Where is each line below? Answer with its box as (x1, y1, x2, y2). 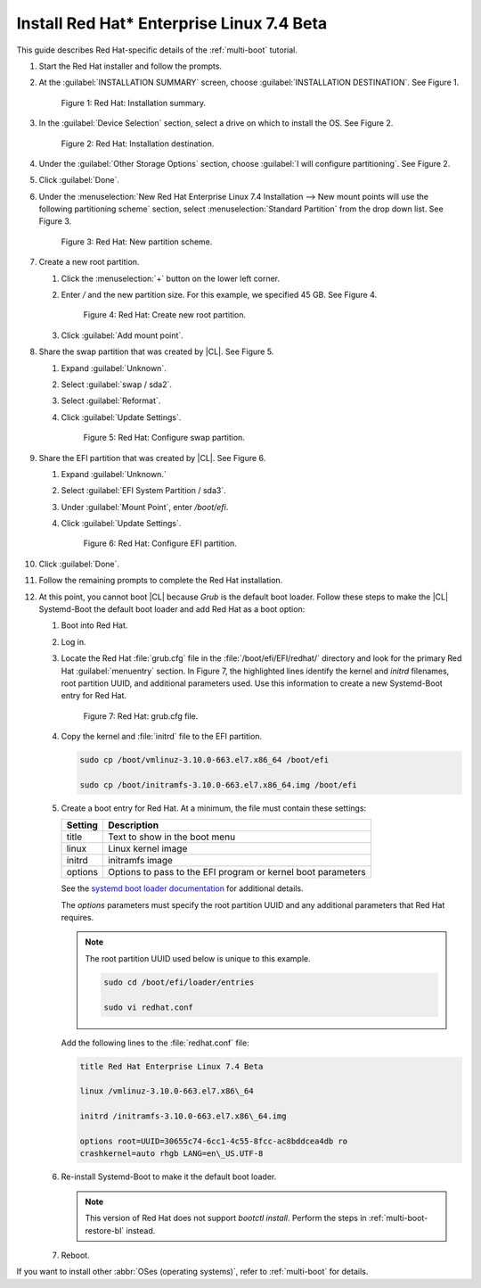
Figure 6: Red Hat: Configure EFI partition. (83, 538, 238, 549)
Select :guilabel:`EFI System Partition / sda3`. (61, 485, 226, 496)
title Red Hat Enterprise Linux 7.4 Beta (79, 1061, 264, 1071)
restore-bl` (85, 1225, 125, 1235)
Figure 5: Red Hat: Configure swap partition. (83, 433, 245, 443)
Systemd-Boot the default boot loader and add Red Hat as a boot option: (38, 604, 306, 615)
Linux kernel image (108, 843, 188, 855)
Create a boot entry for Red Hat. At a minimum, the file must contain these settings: (61, 803, 367, 813)
